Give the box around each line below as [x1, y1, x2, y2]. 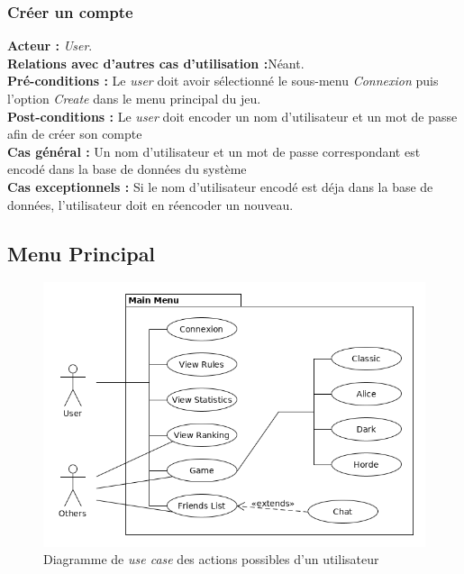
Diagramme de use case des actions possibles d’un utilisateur [43, 550, 379, 569]
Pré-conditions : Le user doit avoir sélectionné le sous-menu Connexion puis [7, 71, 439, 90]
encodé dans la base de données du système [7, 159, 247, 178]
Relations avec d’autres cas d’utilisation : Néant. [7, 53, 305, 72]
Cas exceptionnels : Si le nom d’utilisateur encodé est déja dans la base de [7, 177, 433, 196]
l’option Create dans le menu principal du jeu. [7, 89, 261, 107]
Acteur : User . [7, 36, 93, 55]
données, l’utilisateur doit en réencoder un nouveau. [7, 195, 294, 214]
